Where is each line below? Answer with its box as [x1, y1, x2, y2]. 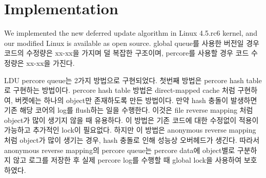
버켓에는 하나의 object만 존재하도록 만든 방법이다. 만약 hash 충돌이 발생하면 [15, 94, 257, 105]
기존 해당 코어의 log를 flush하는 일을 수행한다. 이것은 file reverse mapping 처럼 [4, 105, 253, 115]
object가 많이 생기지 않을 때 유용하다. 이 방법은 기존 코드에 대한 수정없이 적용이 [4, 114, 259, 125]
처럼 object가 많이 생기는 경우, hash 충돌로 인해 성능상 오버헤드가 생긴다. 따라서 [4, 135, 260, 145]
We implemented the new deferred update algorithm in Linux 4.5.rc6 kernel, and [4, 28, 257, 38]
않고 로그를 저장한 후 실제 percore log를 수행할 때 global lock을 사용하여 [13, 155, 242, 165]
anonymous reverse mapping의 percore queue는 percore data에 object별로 [4, 144, 235, 155]
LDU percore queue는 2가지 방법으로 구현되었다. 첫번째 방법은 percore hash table [4, 74, 262, 85]
